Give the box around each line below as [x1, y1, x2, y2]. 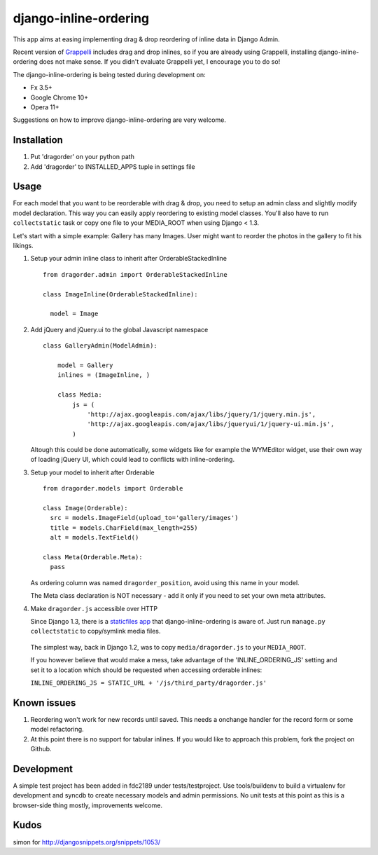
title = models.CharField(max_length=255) [50, 524, 199, 532]
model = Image [50, 310, 99, 318]
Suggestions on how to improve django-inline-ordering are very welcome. [13, 116, 227, 124]
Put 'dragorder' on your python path [30, 153, 134, 161]
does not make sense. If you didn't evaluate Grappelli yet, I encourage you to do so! [38, 57, 281, 66]
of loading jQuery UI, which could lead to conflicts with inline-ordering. [30, 456, 234, 464]
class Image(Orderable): [43, 505, 128, 512]
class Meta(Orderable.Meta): [43, 553, 143, 561]
